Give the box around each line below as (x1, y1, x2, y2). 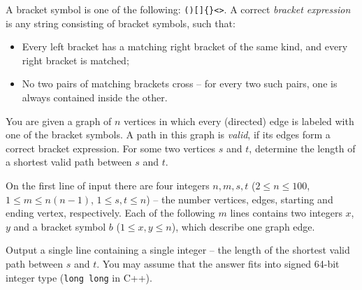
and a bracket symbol (13, 219, 106, 233)
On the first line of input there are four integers (6, 178, 210, 192)
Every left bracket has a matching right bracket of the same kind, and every (22, 39, 348, 54)
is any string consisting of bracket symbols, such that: (6, 15, 236, 30)
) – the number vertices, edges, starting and (146, 191, 333, 206)
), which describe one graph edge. (171, 219, 315, 233)
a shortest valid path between (6, 154, 132, 169)
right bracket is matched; (22, 52, 129, 67)
